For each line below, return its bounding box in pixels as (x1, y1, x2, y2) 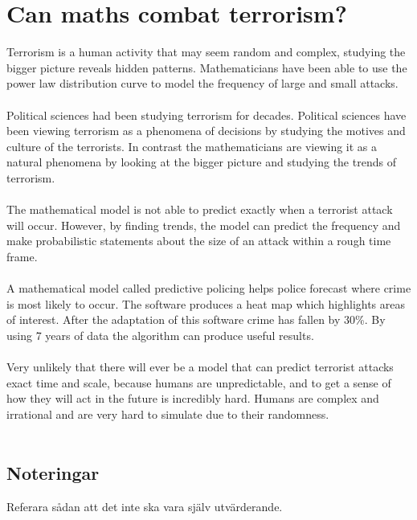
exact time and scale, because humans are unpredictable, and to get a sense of (6, 374, 391, 391)
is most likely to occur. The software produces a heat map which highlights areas (6, 295, 406, 312)
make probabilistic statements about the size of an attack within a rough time (6, 232, 391, 249)
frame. (6, 248, 38, 264)
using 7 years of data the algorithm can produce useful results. (6, 326, 314, 343)
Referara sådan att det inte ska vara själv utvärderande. (6, 498, 283, 515)
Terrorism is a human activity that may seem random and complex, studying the (6, 43, 406, 60)
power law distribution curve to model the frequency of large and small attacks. (6, 75, 399, 92)
